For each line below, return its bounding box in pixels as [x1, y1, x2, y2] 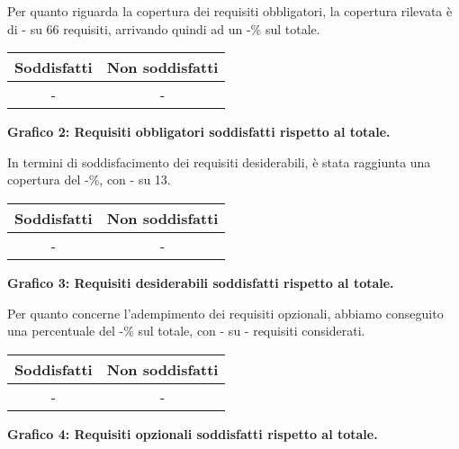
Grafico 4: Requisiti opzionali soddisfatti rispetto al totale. [7, 424, 378, 443]
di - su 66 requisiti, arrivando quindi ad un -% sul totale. [7, 19, 320, 38]
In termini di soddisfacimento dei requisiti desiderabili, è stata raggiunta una [7, 152, 431, 171]
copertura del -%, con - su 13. [7, 170, 171, 189]
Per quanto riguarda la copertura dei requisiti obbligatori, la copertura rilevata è [7, 2, 453, 20]
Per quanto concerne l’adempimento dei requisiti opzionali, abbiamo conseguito [7, 303, 444, 322]
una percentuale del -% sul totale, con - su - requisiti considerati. [7, 321, 365, 340]
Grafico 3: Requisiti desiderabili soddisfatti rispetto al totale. [7, 273, 394, 292]
